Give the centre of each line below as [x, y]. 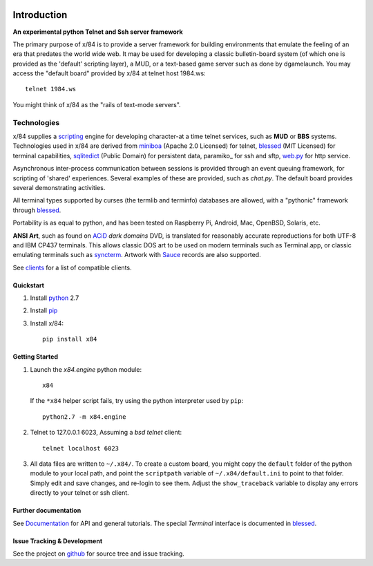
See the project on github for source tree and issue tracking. [98, 554]
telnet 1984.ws [51, 89]
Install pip [44, 310]
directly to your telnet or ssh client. [79, 493]
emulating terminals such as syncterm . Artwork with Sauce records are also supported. [137, 255]
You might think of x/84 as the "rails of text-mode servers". [97, 104]
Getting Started [36, 357]
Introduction [40, 15]
